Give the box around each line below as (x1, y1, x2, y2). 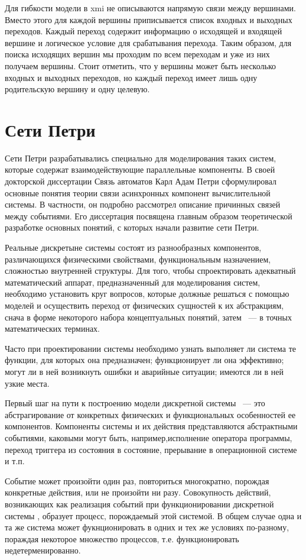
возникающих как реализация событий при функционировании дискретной (5, 497, 274, 510)
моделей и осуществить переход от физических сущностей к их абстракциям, (5, 299, 284, 311)
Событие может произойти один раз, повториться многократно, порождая (5, 474, 269, 487)
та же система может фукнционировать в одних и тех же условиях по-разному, (5, 521, 289, 533)
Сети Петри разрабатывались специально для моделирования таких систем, (5, 151, 276, 164)
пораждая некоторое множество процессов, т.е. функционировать (5, 532, 239, 545)
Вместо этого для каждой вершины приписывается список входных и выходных (5, 13, 292, 25)
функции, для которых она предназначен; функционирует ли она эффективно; (5, 354, 284, 366)
